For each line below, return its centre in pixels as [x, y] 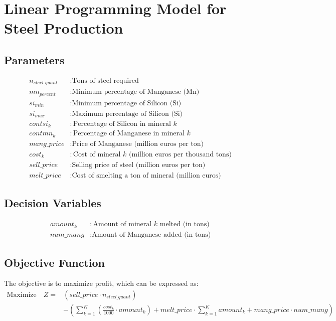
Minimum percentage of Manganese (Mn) [136, 92]
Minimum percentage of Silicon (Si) [127, 103]
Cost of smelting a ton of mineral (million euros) [146, 175]
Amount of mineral [122, 224]
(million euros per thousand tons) [180, 154]
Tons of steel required [105, 81]
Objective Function [55, 262]
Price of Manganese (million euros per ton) [138, 144]
